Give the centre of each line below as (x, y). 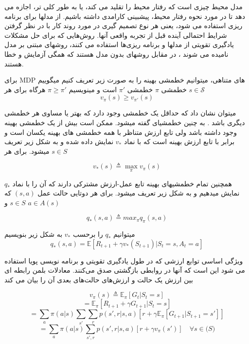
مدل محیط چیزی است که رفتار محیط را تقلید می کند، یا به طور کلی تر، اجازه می (124, 6)
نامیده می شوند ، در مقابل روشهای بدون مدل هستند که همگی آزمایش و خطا (116, 54)
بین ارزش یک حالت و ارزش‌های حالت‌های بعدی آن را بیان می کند (99, 279)
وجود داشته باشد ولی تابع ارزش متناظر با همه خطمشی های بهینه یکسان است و (121, 132)
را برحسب (88, 234)
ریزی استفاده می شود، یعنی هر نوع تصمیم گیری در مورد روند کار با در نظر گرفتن (124, 25)
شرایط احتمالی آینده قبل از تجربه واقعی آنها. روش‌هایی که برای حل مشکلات (116, 35)
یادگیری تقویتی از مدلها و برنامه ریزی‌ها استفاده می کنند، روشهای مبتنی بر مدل (119, 44)
